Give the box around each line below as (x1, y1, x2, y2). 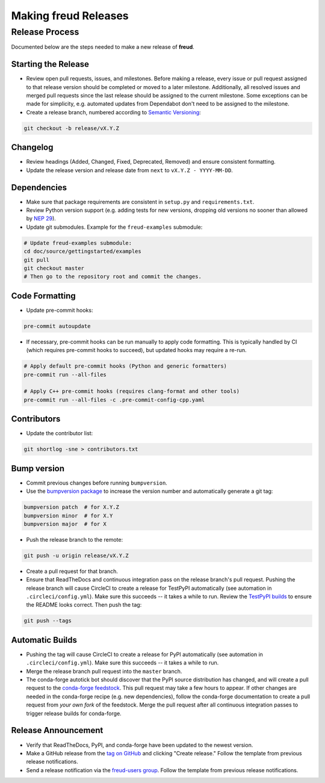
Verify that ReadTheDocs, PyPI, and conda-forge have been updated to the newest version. (26, 741, 253, 749)
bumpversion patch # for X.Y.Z (23, 504, 120, 511)
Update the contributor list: (26, 430, 93, 437)
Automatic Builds (11, 635, 78, 645)
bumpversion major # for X (23, 521, 107, 527)
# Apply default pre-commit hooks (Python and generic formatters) (23, 363, 227, 370)
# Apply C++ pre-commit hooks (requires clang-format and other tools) (23, 388, 240, 395)
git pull (23, 256, 50, 263)
